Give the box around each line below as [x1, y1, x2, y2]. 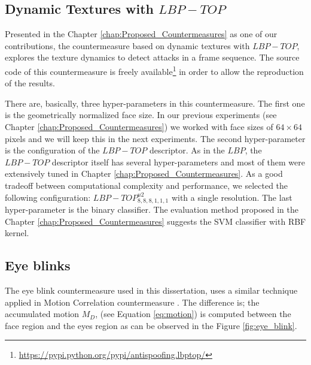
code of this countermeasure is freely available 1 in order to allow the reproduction [5, 63, 304, 77]
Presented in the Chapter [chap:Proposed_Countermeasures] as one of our [5, 28, 278, 40]
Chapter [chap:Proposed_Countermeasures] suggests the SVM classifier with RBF [5, 215, 306, 227]
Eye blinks [5, 256, 71, 274]
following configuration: [5, 191, 91, 203]
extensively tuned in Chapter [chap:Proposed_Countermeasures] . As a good [5, 167, 283, 180]
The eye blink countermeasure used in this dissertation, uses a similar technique [5, 284, 298, 297]
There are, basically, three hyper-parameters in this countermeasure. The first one [5, 96, 305, 109]
